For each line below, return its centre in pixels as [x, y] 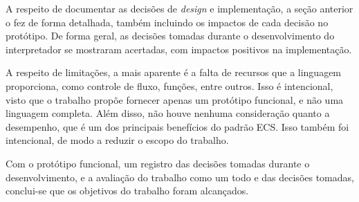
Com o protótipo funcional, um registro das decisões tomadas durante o [158, 163]
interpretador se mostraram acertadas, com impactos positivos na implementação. [179, 49]
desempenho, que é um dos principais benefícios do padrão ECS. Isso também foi [177, 126]
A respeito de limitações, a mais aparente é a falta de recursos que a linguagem [174, 72]
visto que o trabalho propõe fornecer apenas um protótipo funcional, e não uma [175, 99]
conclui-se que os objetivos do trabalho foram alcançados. [127, 191]
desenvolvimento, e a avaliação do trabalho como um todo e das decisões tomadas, [180, 177]
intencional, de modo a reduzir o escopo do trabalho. [117, 140]
